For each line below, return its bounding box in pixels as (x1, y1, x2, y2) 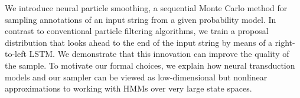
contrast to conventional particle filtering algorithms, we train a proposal (5, 25, 269, 37)
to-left (5, 48, 27, 60)
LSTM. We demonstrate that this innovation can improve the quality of (29, 48, 289, 60)
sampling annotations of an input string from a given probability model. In (5, 13, 276, 25)
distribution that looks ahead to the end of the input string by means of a (5, 36, 273, 48)
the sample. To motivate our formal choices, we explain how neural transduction (5, 59, 295, 71)
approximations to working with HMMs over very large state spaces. (5, 82, 252, 94)
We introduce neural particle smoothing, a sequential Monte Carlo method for (5, 2, 288, 13)
